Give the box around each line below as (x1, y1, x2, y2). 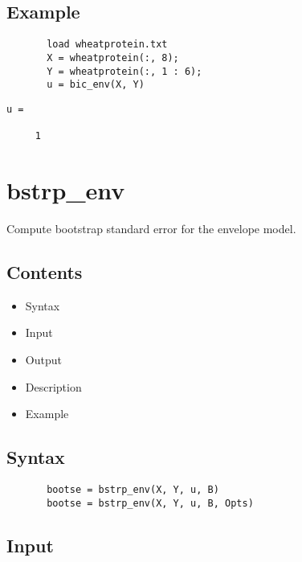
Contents (6, 259, 83, 284)
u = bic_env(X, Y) (47, 79, 145, 91)
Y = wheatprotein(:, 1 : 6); (47, 65, 202, 77)
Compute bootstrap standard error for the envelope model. (6, 219, 296, 236)
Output (25, 351, 62, 367)
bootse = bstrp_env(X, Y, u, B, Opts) (47, 497, 254, 509)
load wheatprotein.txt (47, 39, 168, 51)
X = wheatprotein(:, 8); (47, 51, 179, 64)
